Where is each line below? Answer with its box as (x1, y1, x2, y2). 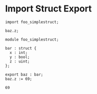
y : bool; (9, 54, 30, 59)
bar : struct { (5, 45, 37, 50)
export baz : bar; (5, 72, 43, 77)
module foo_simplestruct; (5, 37, 59, 42)
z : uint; (9, 58, 30, 64)
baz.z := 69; (5, 76, 32, 81)
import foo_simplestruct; (5, 19, 59, 24)
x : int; (9, 50, 28, 55)
